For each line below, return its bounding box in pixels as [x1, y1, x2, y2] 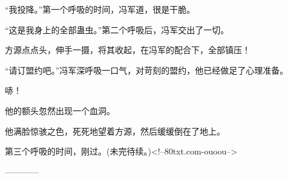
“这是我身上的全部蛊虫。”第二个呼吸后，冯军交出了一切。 [5, 23, 229, 36]
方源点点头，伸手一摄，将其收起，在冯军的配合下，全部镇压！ [5, 43, 250, 56]
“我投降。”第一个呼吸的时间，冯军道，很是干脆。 [5, 3, 195, 15]
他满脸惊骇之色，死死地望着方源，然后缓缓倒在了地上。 [5, 124, 225, 137]
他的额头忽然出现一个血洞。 [5, 104, 115, 116]
